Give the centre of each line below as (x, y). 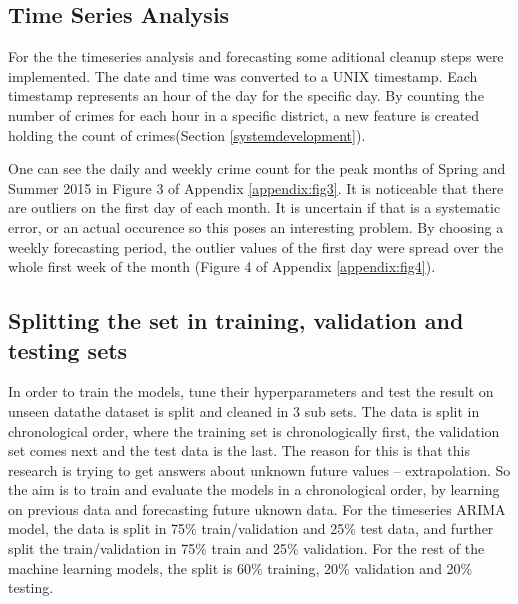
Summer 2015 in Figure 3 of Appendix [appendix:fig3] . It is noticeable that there (256, 187)
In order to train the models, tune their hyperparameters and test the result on (251, 391)
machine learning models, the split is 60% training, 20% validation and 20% (240, 567)
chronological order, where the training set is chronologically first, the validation (254, 430)
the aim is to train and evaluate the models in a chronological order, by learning (254, 489)
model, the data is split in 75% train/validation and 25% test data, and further (251, 528)
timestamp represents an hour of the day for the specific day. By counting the (246, 95)
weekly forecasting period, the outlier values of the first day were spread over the (256, 246)
